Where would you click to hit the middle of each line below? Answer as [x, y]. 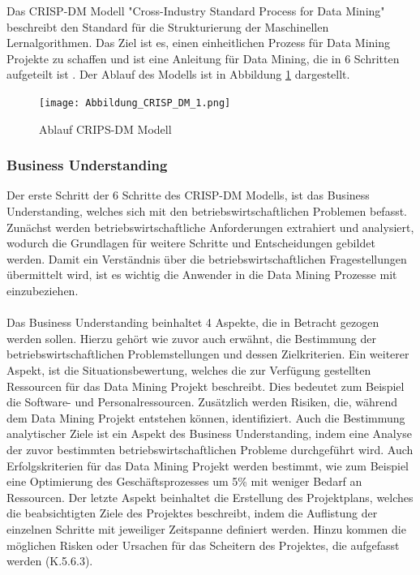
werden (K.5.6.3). [50, 561]
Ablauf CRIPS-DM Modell [105, 129]
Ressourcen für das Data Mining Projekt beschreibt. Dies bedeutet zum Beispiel [206, 386]
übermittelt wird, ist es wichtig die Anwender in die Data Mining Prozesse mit [202, 275]
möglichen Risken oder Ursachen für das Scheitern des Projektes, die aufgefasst [203, 545]
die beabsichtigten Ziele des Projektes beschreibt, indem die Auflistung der [192, 513]
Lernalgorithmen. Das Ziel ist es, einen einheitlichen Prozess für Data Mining [199, 43]
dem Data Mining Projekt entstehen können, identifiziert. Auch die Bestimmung [206, 417]
